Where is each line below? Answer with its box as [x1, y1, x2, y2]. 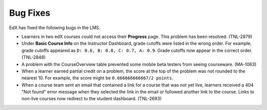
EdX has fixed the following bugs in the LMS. [9, 25, 101, 31]
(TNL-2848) [21, 54, 46, 60]
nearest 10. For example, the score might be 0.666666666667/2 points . [21, 75, 174, 81]
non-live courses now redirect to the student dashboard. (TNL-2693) [21, 96, 162, 102]
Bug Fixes [9, 7, 50, 18]
